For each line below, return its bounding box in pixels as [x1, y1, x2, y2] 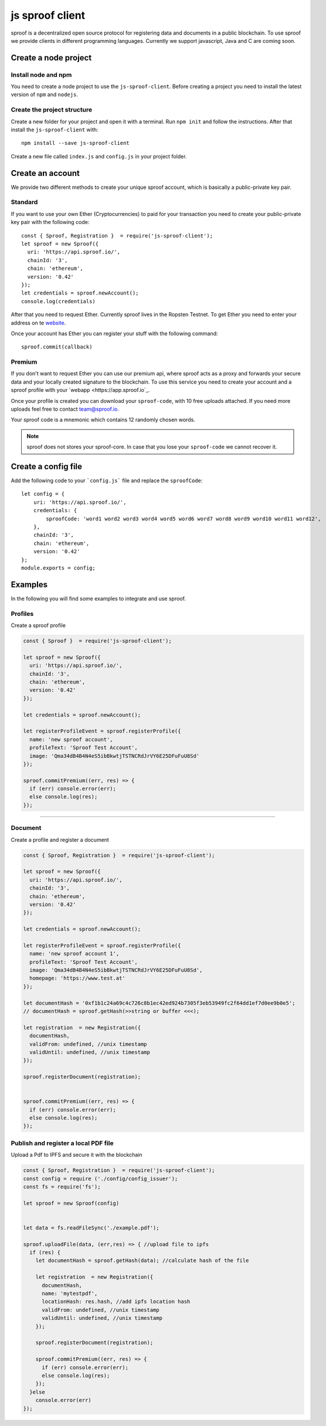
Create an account [11, 168, 80, 178]
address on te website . [11, 319, 66, 326]
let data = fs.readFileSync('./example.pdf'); [23, 1224, 159, 1231]
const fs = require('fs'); [23, 1183, 101, 1190]
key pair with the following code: [11, 219, 90, 226]
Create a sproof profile [11, 622, 66, 629]
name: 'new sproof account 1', [29, 950, 120, 957]
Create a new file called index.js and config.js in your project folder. [11, 153, 187, 160]
